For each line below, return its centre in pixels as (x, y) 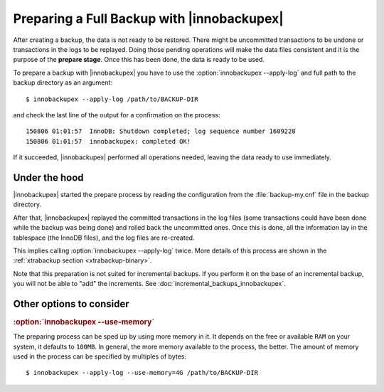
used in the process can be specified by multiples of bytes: (100, 356)
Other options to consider (71, 303)
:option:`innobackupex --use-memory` (84, 322)
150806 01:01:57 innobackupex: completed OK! (108, 141)
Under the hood (49, 178)
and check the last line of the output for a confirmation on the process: (117, 115)
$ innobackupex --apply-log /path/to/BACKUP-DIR (112, 99)
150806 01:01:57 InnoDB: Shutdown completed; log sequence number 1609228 (161, 131)
